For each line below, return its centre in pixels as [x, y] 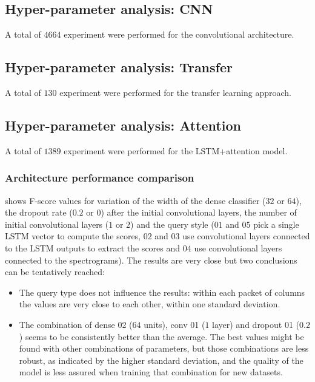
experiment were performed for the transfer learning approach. [175, 92]
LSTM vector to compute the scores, [73, 236]
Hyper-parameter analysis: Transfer [119, 67]
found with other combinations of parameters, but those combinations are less [164, 348]
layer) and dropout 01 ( [256, 324]
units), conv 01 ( [174, 324]
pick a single [276, 224]
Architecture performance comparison [100, 178]
